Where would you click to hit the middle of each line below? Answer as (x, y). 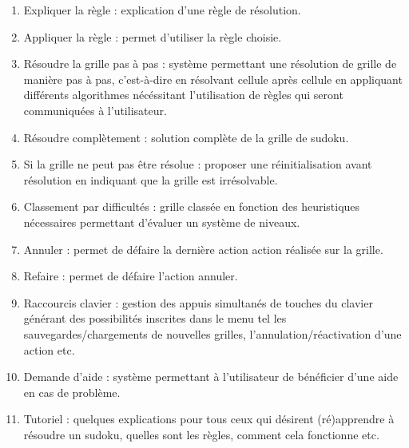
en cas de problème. (72, 392)
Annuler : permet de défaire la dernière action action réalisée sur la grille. (203, 249)
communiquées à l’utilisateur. (95, 110)
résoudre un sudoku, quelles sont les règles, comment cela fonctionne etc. (201, 434)
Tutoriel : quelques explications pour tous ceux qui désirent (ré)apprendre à (209, 419)
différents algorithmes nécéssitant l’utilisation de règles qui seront (183, 95)
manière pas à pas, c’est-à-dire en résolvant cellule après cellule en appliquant (213, 79)
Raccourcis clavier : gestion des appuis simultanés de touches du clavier (198, 302)
